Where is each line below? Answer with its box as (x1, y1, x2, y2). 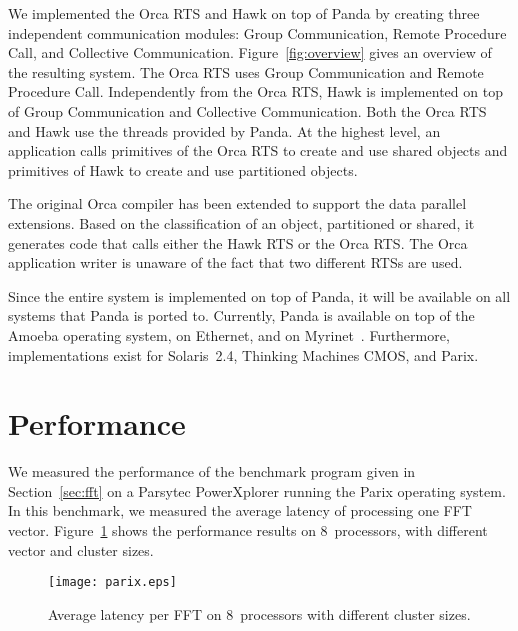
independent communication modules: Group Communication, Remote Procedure (8, 22, 507, 43)
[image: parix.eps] (48, 575, 177, 590)
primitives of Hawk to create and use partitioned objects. (8, 159, 358, 180)
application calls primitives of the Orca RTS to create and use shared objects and (8, 140, 508, 161)
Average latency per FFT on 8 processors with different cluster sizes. (48, 603, 471, 624)
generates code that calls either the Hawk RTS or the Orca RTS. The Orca (8, 232, 468, 253)
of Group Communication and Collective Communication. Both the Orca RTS (8, 100, 487, 121)
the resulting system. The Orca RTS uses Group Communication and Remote (8, 61, 484, 82)
